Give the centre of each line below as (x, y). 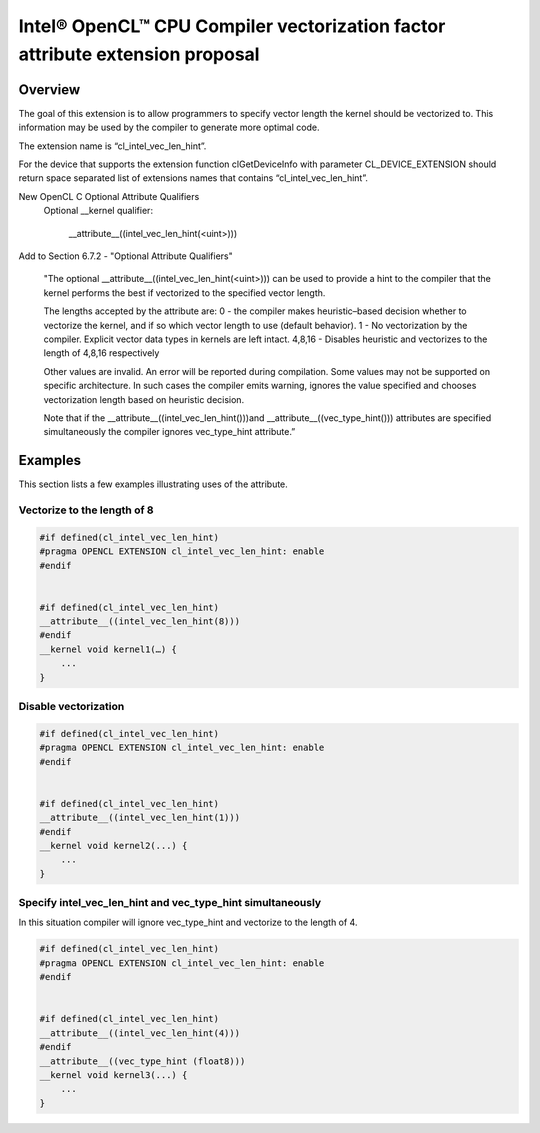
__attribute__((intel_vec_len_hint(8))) (139, 621)
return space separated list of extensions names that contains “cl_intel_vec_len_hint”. (193, 178)
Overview (49, 89)
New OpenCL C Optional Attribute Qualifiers (109, 196)
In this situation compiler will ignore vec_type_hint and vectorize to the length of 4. (188, 922)
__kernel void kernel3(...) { (113, 1074)
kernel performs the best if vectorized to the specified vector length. (184, 292)
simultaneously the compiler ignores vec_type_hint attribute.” (169, 432)
